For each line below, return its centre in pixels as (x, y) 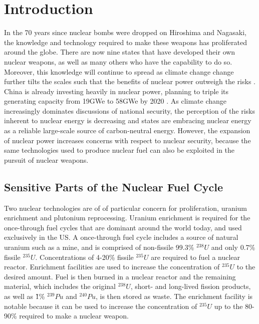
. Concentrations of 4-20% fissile (84, 257)
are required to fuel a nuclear (196, 257)
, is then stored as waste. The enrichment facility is (174, 296)
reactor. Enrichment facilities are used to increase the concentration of (112, 267)
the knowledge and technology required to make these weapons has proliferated (125, 42)
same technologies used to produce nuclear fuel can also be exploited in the (119, 150)
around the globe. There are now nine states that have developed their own (120, 52)
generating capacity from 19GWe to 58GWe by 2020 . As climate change (115, 101)
